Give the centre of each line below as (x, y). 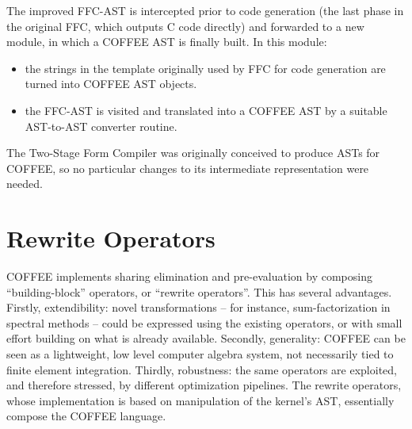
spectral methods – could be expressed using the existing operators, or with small (204, 322)
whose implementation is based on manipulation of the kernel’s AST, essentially (200, 400)
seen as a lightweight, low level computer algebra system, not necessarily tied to (200, 354)
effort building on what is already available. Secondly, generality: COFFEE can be (206, 338)
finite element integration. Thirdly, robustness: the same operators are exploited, (202, 369)
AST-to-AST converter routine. (101, 126)
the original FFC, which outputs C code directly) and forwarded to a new (185, 26)
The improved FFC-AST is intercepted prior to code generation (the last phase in (205, 10)
